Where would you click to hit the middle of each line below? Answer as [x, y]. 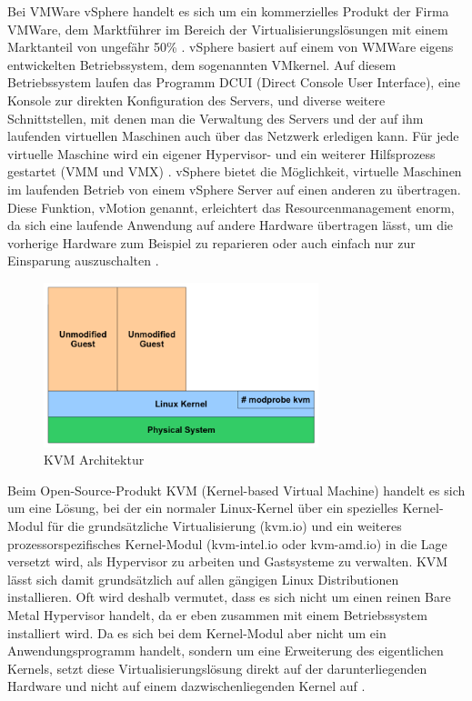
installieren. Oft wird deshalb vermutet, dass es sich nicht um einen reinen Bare [229, 597]
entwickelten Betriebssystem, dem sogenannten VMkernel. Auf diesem [202, 64]
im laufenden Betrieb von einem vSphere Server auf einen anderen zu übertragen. [234, 189]
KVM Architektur [94, 460]
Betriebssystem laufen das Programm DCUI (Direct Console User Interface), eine [234, 82]
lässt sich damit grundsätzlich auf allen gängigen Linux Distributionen [203, 579]
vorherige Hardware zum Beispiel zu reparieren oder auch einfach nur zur [211, 242]
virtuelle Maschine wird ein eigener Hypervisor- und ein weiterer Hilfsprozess [221, 153]
